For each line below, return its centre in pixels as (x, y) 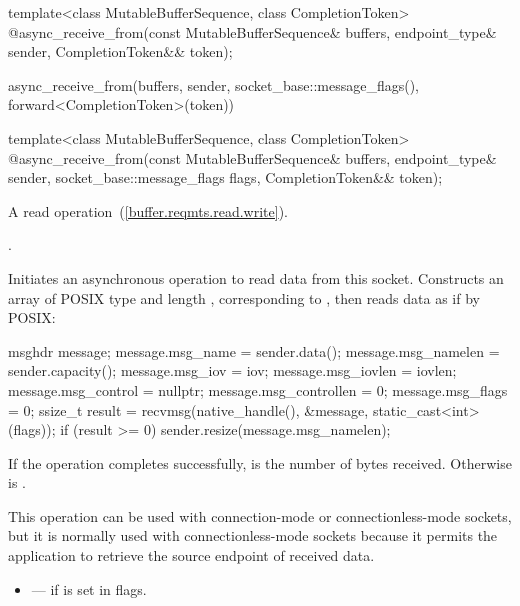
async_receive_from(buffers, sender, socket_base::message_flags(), (213, 84)
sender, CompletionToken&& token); (120, 51)
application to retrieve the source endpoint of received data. (191, 555)
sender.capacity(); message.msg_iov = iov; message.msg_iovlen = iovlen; (232, 370)
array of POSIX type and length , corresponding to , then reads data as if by (244, 297)
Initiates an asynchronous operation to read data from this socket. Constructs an (256, 277)
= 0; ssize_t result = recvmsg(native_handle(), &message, (188, 409)
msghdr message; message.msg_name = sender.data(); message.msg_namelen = (254, 350)
